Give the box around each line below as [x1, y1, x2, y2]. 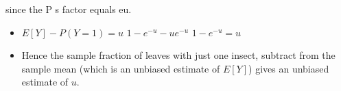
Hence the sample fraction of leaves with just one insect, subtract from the [21, 48, 336, 62]
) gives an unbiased [248, 61, 329, 75]
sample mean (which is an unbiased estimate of [21, 61, 220, 75]
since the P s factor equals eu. [5, 2, 132, 16]
